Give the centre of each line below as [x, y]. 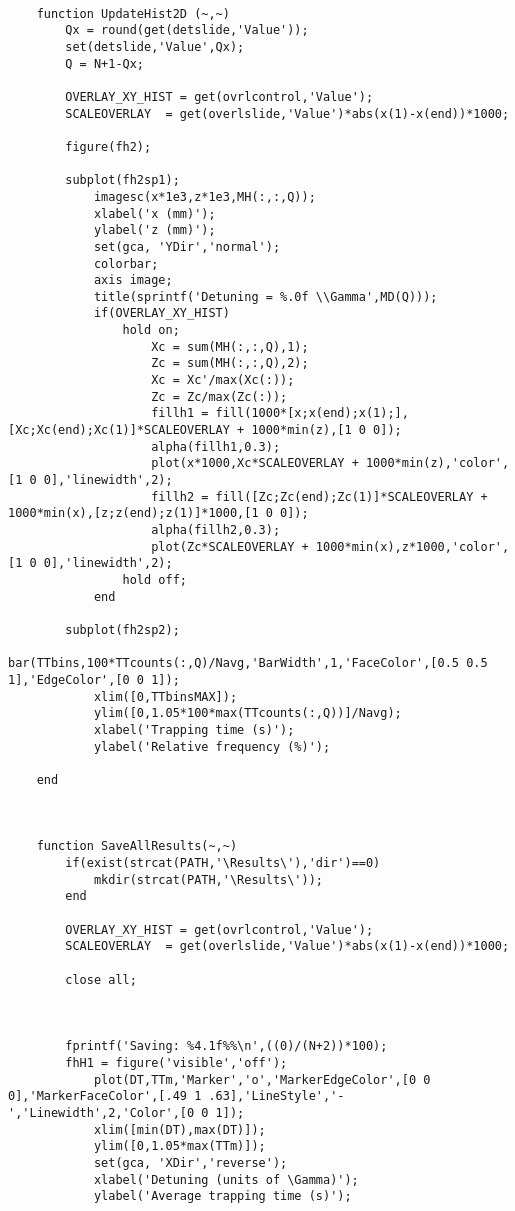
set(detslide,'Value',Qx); [155, 46]
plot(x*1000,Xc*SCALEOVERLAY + [255, 463]
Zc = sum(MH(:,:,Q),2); [230, 363]
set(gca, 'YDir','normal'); [187, 246]
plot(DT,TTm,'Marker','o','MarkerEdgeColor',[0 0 [262, 1079]
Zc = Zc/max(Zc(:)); [219, 396]
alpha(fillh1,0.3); [216, 446]
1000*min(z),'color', [437, 463]
